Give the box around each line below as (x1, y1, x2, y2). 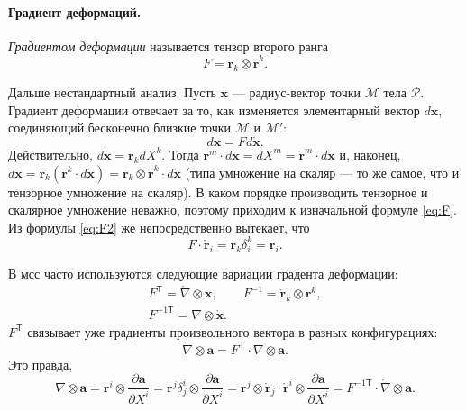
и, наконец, (339, 144, 401, 163)
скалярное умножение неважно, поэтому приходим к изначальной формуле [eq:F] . (8, 200, 457, 219)
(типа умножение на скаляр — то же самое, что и (185, 162, 460, 181)
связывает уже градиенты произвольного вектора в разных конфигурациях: (27, 322, 438, 341)
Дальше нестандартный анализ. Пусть (8, 82, 216, 101)
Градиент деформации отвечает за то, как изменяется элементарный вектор (8, 100, 420, 119)
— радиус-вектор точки (232, 82, 361, 101)
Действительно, (8, 144, 93, 163)
